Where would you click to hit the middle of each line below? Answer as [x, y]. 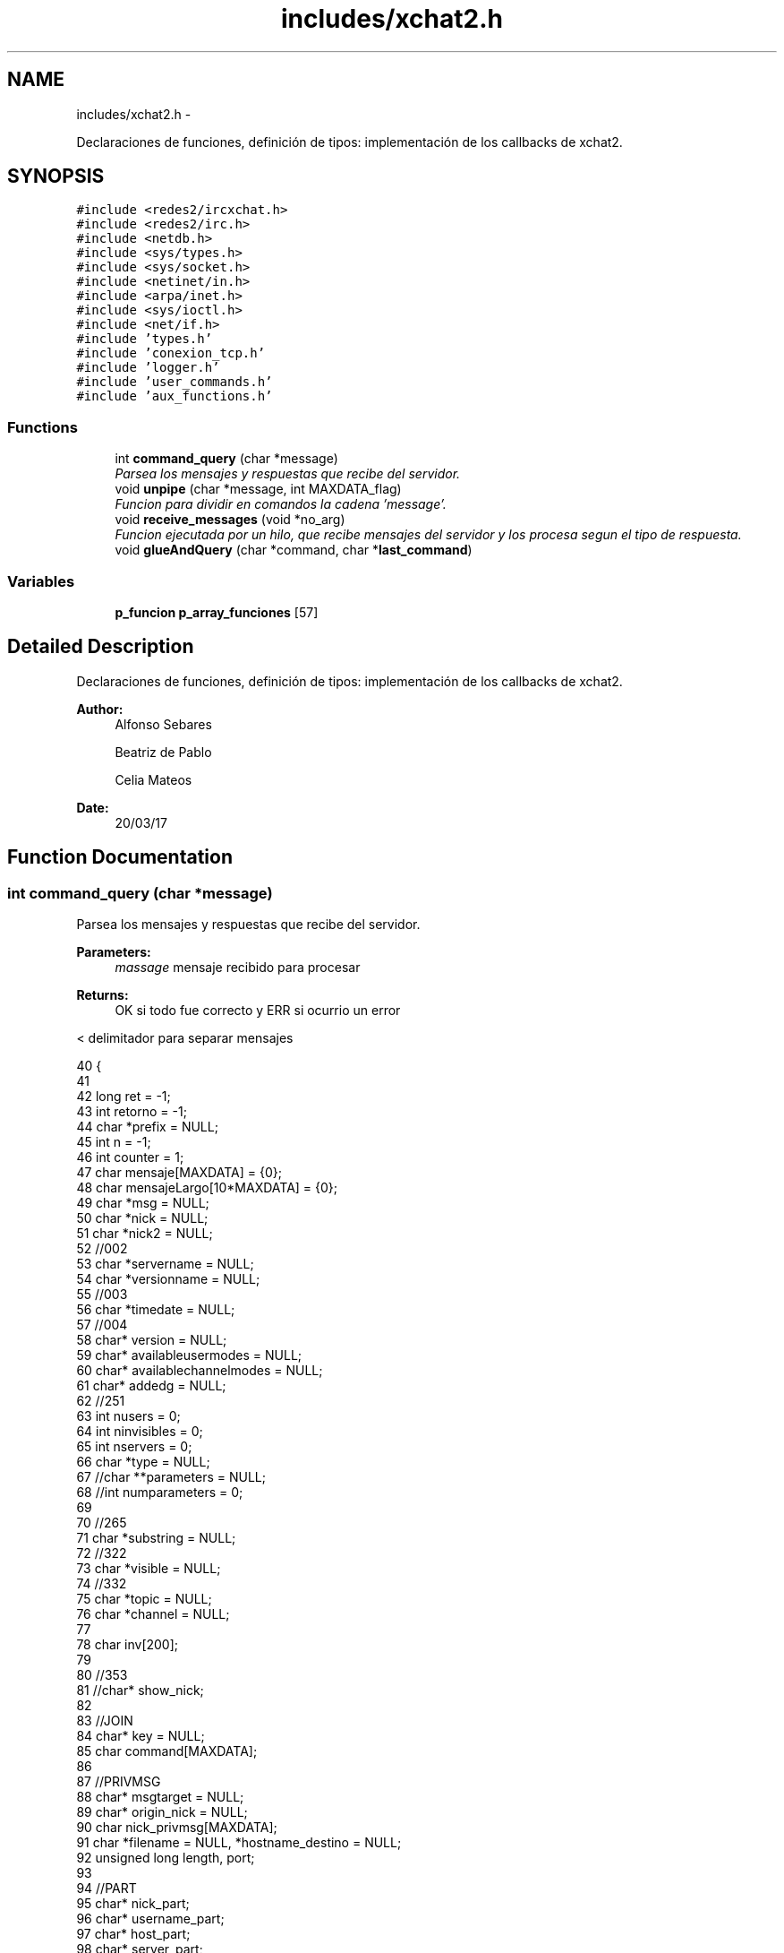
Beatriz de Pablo [163, 752]
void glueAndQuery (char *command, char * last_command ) [294, 550]
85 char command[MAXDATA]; [167, 1751]
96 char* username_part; [150, 1919]
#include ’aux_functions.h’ [175, 396]
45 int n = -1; [114, 1142]
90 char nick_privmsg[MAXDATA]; [177, 1827]
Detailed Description [101, 647]
